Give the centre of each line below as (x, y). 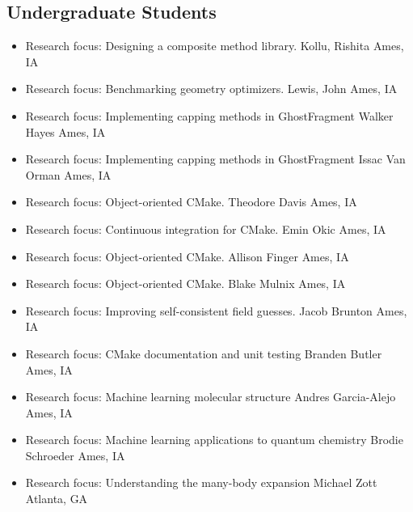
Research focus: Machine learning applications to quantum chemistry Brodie (214, 440)
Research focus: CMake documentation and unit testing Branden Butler (204, 353)
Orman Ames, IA (68, 174)
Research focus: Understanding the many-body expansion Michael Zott (201, 482)
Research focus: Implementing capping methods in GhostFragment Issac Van (215, 159)
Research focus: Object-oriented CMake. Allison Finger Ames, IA (187, 256)
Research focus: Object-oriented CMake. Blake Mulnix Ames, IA (185, 284)
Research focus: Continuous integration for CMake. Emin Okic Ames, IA (206, 228)
